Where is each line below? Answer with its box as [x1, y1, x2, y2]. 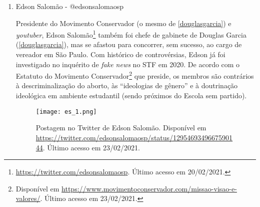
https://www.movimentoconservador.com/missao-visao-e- [61, 183, 237, 193]
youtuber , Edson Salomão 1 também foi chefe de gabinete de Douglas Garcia [15, 28, 246, 40]
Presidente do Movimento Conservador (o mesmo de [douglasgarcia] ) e [15, 18, 231, 28]
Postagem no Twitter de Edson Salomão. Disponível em [35, 122, 206, 133]
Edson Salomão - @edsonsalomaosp [15, 1, 123, 11]
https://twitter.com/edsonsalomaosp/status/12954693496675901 [35, 132, 233, 142]
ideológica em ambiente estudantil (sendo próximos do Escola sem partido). [15, 90, 247, 101]
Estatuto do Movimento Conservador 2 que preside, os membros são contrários [15, 69, 254, 81]
